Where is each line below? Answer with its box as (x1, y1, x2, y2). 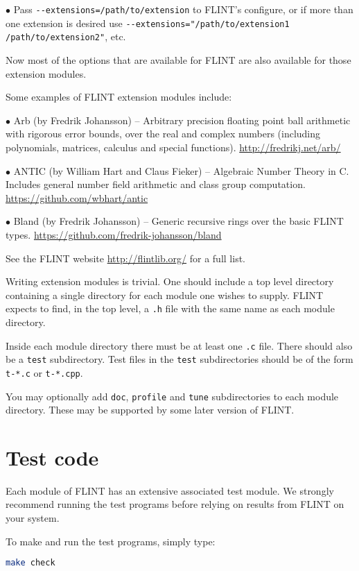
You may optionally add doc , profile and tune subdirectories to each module (6, 389, 339, 403)
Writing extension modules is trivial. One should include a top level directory (6, 274, 334, 289)
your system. (6, 511, 60, 525)
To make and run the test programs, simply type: (6, 534, 216, 548)
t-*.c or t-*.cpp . (6, 365, 83, 380)
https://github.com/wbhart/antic (6, 190, 148, 205)
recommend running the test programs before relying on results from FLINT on (6, 497, 344, 511)
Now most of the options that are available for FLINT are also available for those (6, 52, 351, 67)
